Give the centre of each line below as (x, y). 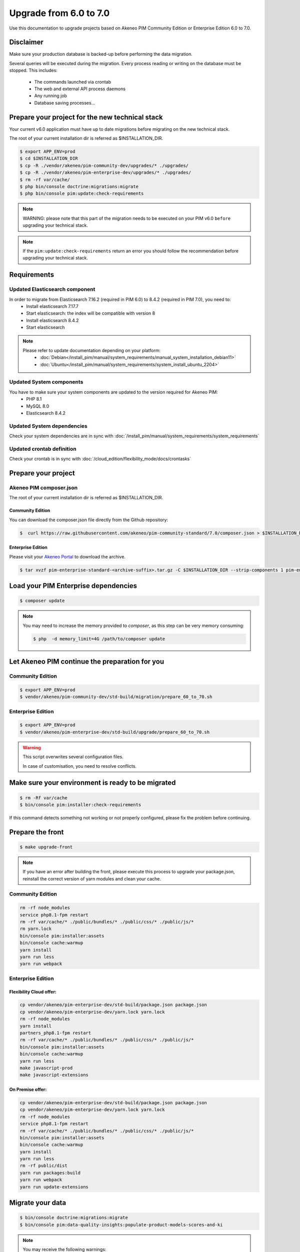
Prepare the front (36, 832)
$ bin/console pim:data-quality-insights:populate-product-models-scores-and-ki (121, 1225)
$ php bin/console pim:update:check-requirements (82, 194)
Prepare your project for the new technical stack (86, 117)
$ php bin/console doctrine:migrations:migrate (79, 187)
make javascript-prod (46, 1068)
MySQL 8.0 (38, 406)
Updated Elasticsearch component (52, 289)
